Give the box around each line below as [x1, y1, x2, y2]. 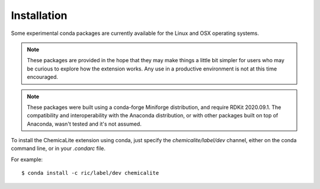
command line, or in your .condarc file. [11, 145, 106, 152]
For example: [11, 156, 43, 163]
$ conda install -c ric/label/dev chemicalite [21, 169, 159, 177]
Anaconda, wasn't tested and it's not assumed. [27, 120, 142, 127]
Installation [11, 9, 68, 22]
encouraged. [27, 73, 59, 81]
